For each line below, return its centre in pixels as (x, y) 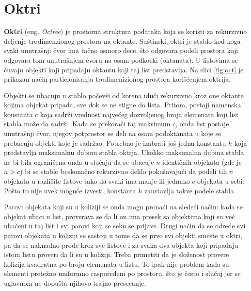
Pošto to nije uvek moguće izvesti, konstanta (70, 190)
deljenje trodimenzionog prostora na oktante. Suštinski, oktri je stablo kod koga (122, 41)
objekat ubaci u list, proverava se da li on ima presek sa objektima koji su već (119, 216)
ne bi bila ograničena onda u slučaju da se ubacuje (79, 162)
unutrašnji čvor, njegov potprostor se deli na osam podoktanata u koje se (113, 133)
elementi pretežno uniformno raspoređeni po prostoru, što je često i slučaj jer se (122, 273)
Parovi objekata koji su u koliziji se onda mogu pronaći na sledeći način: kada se (123, 207)
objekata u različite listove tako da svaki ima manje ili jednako (97, 181)
